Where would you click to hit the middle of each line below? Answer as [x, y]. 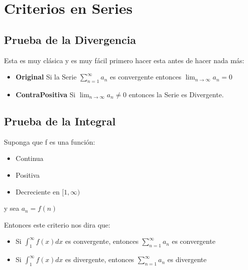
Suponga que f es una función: [50, 141]
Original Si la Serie [46, 77]
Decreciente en [38, 191]
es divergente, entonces [100, 259]
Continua [29, 158]
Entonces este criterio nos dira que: [57, 224]
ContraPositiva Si [45, 94]
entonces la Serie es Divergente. [176, 94]
